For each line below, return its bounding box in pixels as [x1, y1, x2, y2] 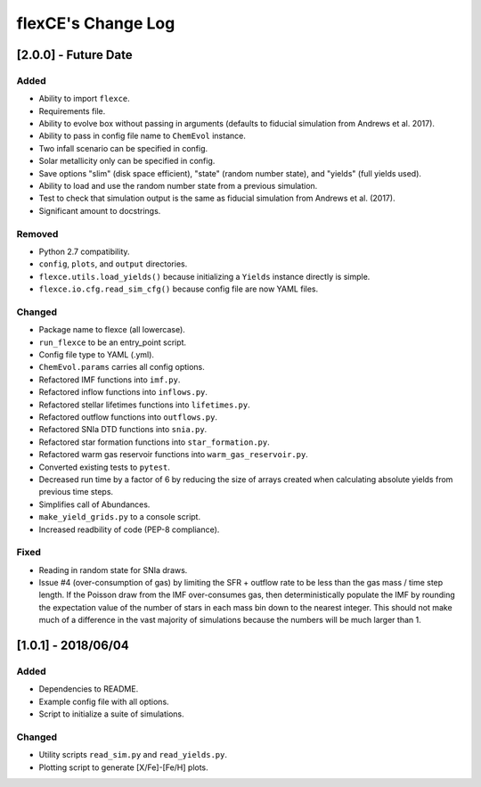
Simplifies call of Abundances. [38, 499, 151, 510]
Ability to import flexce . [38, 94, 131, 104]
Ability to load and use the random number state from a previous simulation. [38, 181, 318, 192]
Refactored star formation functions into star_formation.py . [38, 437, 271, 447]
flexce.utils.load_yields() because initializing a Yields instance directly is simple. [38, 271, 371, 282]
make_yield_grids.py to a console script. [38, 512, 200, 522]
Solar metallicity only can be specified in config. [38, 156, 216, 167]
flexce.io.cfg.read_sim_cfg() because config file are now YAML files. [38, 283, 319, 294]
